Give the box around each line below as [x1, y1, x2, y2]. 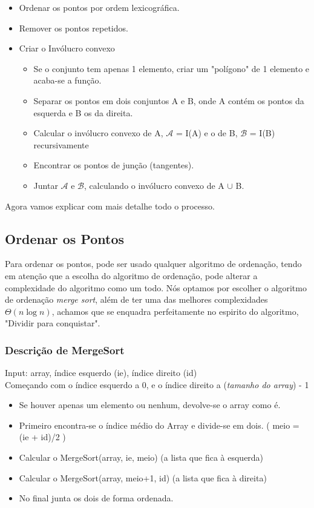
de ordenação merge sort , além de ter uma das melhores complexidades [5, 293, 268, 306]
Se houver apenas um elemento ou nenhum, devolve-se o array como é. [19, 398, 281, 411]
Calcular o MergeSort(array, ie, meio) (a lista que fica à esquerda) [19, 451, 264, 464]
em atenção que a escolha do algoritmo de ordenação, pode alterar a [5, 269, 258, 282]
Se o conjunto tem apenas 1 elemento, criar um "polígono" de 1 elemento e [33, 62, 310, 74]
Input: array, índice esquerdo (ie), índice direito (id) [5, 366, 197, 379]
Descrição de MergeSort [5, 342, 125, 357]
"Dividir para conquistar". [5, 317, 100, 329]
